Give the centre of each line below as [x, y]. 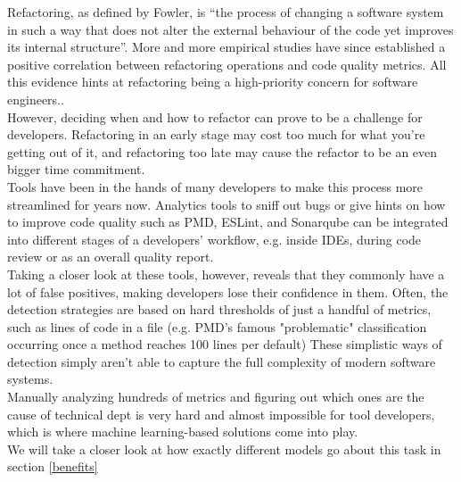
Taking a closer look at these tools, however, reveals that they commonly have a [226, 274]
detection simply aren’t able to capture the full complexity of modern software [222, 361]
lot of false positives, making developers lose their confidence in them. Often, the [228, 291]
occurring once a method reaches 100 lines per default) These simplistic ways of [225, 344]
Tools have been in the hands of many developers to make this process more [215, 186]
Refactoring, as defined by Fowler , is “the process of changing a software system [226, 12]
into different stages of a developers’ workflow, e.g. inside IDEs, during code [214, 239]
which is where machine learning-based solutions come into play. [183, 432]
